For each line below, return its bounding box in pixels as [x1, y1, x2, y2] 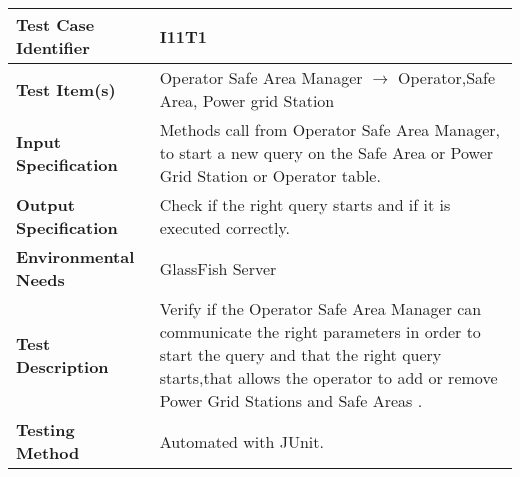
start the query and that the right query [159, 343, 442, 366]
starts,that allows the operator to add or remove [159, 366, 498, 389]
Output [16, 193, 75, 216]
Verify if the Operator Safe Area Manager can [159, 297, 482, 320]
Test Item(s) [16, 77, 116, 101]
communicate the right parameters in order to [159, 320, 481, 343]
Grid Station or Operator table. [159, 164, 381, 187]
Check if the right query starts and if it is [159, 193, 451, 216]
